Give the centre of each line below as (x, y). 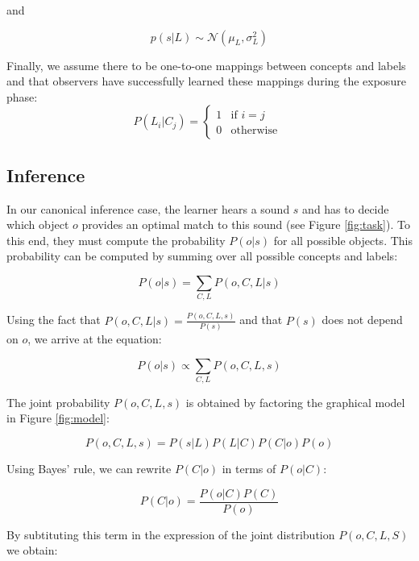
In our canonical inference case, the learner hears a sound (148, 208)
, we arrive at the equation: (95, 338)
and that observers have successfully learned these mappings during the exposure (206, 81)
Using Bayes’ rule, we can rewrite (89, 469)
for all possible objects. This (343, 240)
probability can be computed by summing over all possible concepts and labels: (202, 256)
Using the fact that (54, 320)
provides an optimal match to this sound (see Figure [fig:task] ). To (246, 224)
